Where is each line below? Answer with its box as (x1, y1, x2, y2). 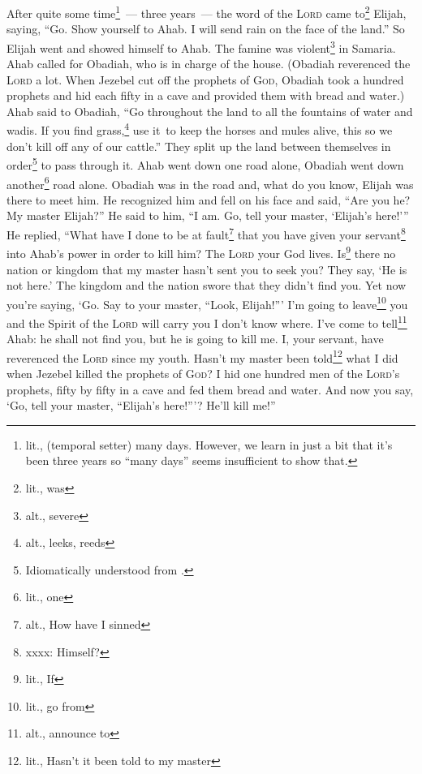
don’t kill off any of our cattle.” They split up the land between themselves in (6, 137, 391, 154)
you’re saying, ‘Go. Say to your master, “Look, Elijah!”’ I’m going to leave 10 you (6, 293, 408, 312)
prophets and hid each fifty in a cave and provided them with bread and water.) (6, 87, 405, 104)
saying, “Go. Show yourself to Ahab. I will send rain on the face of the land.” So (6, 20, 405, 37)
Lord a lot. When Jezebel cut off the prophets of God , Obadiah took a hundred (6, 71, 404, 88)
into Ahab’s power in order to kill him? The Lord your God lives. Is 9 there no (6, 243, 396, 261)
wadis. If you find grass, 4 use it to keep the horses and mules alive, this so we (6, 119, 393, 139)
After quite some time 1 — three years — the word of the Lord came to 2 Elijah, (6, 2, 407, 21)
